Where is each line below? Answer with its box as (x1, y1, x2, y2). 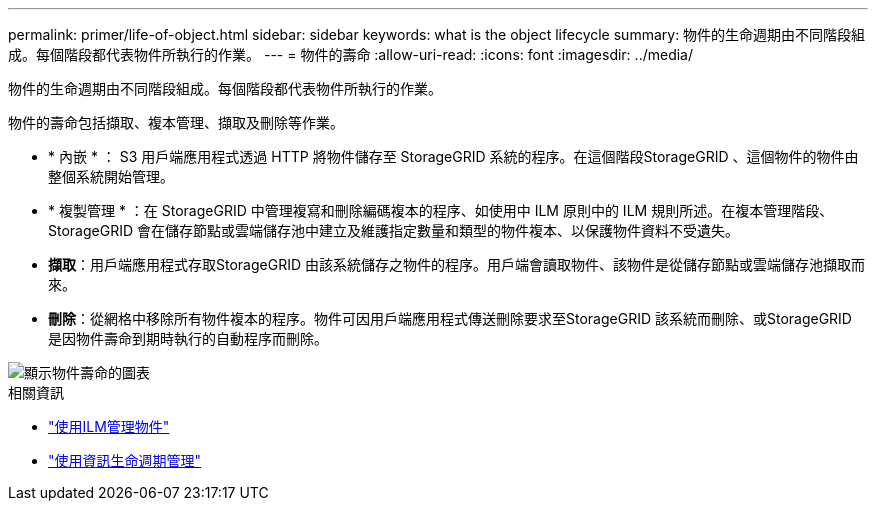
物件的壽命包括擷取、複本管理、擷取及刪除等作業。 (8, 114, 344, 131)
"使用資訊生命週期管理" (48, 452, 202, 469)
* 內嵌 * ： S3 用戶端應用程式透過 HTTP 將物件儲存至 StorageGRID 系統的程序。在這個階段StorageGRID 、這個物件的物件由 (48, 148, 859, 165)
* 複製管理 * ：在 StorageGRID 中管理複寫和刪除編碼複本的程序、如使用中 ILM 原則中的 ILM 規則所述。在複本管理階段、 (48, 202, 834, 219)
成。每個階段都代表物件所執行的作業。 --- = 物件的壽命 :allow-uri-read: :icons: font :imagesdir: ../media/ (8, 46, 694, 63)
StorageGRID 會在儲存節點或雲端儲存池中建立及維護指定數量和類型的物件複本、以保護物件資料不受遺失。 (48, 222, 739, 239)
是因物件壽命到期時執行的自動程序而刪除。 (48, 330, 328, 347)
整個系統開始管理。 (48, 168, 174, 185)
